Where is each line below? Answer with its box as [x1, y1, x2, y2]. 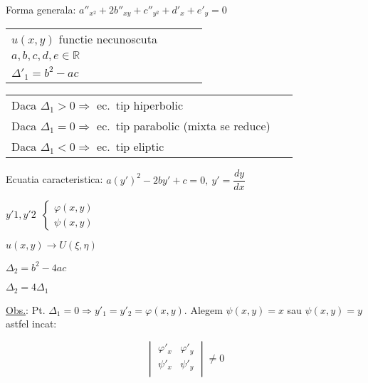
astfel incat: [6, 316, 57, 331]
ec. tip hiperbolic [97, 97, 183, 114]
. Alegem [184, 302, 223, 317]
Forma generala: [6, 2, 76, 16]
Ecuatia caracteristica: [6, 172, 103, 187]
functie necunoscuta [58, 31, 157, 48]
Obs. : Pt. [6, 302, 46, 317]
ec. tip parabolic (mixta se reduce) [97, 117, 270, 135]
